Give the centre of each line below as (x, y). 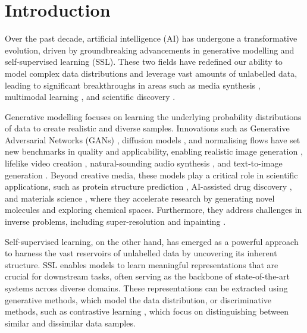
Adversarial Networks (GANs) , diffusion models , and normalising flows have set (153, 139)
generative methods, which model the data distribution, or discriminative (138, 299)
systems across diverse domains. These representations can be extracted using (146, 288)
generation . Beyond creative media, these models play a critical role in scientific (151, 175)
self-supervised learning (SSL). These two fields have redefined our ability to (144, 62)
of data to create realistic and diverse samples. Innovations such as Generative (147, 128)
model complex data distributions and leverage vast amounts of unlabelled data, (151, 73)
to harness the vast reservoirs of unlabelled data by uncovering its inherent (141, 253)
